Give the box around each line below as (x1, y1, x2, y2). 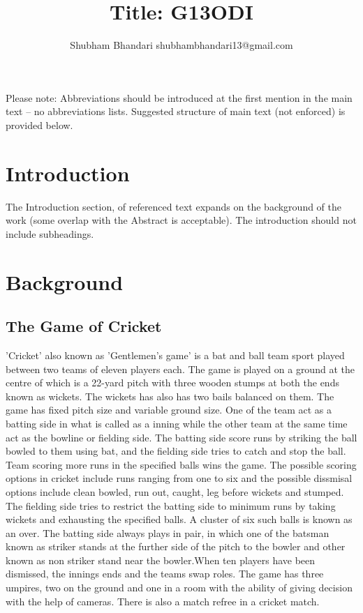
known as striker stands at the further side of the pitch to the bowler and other (6, 539, 346, 554)
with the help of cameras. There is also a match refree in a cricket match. (6, 593, 320, 608)
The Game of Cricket (6, 315, 162, 337)
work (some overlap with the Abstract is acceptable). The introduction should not (6, 213, 357, 227)
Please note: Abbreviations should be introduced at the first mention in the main (6, 90, 353, 105)
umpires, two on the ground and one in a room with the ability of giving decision (6, 580, 353, 595)
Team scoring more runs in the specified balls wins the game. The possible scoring (6, 457, 357, 471)
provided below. (6, 117, 73, 132)
